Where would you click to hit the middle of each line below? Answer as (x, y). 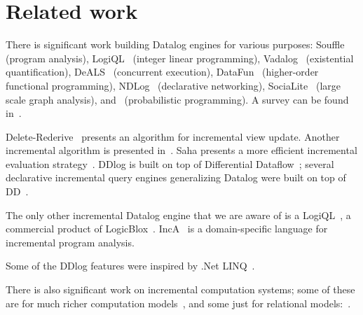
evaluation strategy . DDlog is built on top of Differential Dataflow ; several (170, 163)
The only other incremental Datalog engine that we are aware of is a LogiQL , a (178, 215)
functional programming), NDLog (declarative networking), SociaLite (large (173, 85)
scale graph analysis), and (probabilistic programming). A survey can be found (177, 99)
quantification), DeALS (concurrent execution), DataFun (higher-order (162, 72)
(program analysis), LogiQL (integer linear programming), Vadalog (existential (180, 58)
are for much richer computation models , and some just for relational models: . (178, 303)
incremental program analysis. (70, 242)
